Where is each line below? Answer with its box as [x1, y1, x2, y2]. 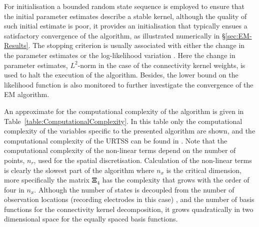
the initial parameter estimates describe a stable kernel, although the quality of [4, 10, 247, 21]
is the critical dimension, [166, 164, 242, 175]
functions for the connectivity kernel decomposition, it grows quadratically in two [4, 203, 253, 214]
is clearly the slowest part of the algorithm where [4, 164, 154, 175]
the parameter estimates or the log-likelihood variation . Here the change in [4, 49, 235, 60]
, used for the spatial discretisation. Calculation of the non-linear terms [33, 154, 252, 165]
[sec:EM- [225, 30, 252, 40]
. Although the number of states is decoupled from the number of [34, 184, 234, 194]
